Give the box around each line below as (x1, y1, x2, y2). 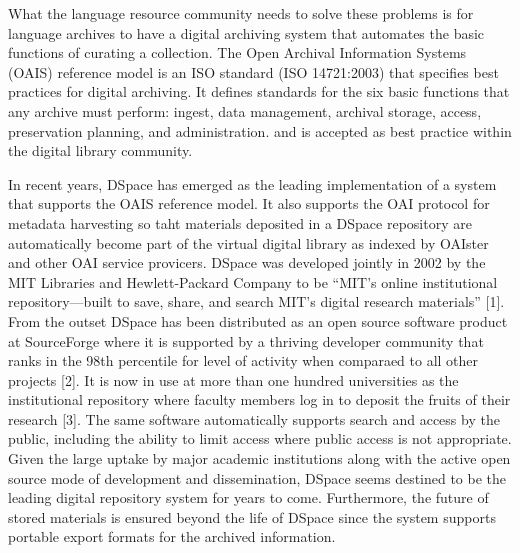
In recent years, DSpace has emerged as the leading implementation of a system (8, 173, 497, 194)
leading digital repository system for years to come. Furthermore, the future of (8, 487, 489, 508)
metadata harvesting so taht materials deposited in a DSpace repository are (8, 212, 472, 233)
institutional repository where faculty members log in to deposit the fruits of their (8, 389, 511, 410)
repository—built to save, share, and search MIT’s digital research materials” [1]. (8, 291, 505, 312)
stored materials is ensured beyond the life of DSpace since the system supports (8, 506, 496, 527)
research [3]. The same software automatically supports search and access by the (8, 408, 500, 429)
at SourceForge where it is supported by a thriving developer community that (8, 330, 484, 351)
